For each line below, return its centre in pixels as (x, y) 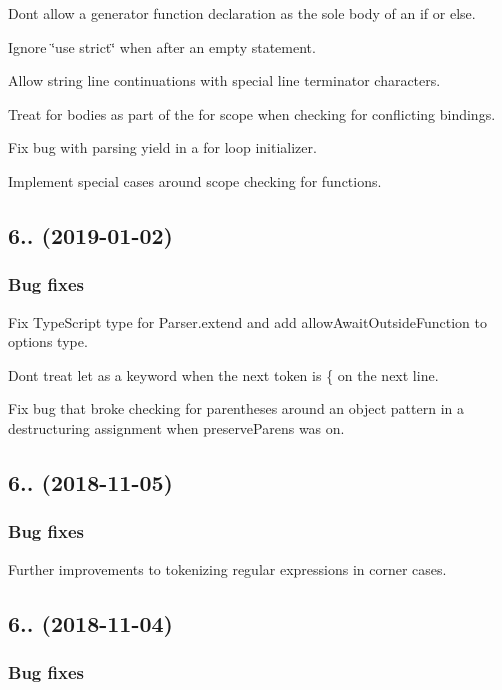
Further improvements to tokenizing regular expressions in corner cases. (227, 568)
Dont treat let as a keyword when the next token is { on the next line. (223, 374)
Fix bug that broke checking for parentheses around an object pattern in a (236, 408)
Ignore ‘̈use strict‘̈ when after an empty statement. (162, 46)
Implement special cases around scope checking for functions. (195, 180)
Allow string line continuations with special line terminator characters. (224, 80)
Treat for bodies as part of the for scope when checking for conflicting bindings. (252, 113)
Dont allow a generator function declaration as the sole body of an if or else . (242, 13)
